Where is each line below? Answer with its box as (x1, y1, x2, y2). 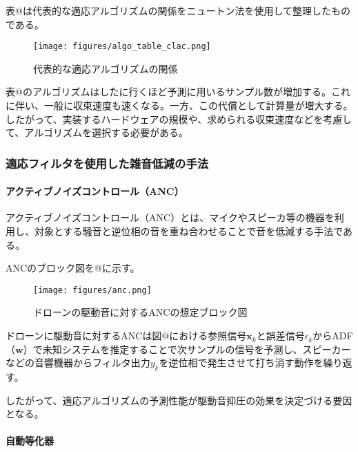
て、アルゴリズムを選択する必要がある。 (6, 125, 188, 140)
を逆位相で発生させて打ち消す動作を (159, 355, 324, 370)
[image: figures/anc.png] (33, 285, 152, 295)
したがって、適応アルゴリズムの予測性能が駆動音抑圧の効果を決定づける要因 (6, 393, 352, 407)
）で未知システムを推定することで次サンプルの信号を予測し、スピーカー (23, 341, 351, 356)
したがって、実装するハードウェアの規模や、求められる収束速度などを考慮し (6, 111, 352, 126)
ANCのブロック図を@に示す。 (6, 261, 140, 275)
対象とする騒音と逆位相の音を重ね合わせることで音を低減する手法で (34, 224, 344, 238)
